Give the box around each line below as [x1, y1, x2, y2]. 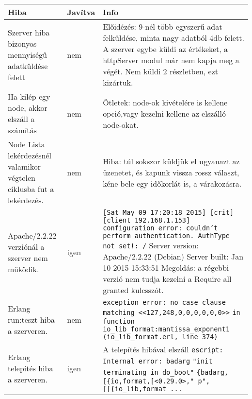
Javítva [67, 6, 95, 17]
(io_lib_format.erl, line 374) [103, 333, 218, 341]
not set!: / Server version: [103, 240, 199, 251]
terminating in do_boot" [103, 368, 194, 376]
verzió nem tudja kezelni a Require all [103, 273, 232, 284]
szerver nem [8, 252, 48, 263]
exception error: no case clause [103, 298, 226, 306]
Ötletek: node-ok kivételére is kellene [103, 96, 228, 108]
